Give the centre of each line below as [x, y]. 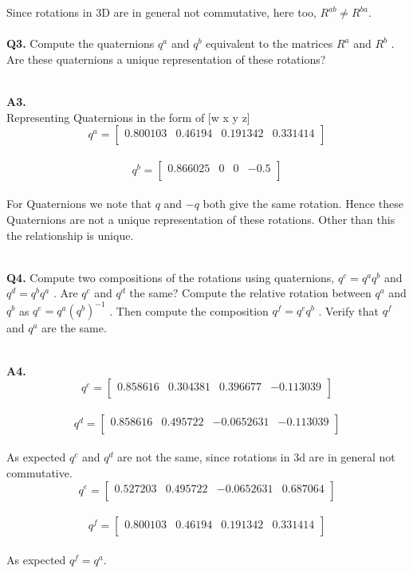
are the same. [74, 328]
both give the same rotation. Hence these [303, 204]
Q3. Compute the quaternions [81, 43]
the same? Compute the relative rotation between [250, 293]
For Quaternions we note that [79, 204]
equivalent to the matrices [269, 43]
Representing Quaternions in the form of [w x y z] [128, 117]
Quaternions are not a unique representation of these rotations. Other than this [201, 219]
